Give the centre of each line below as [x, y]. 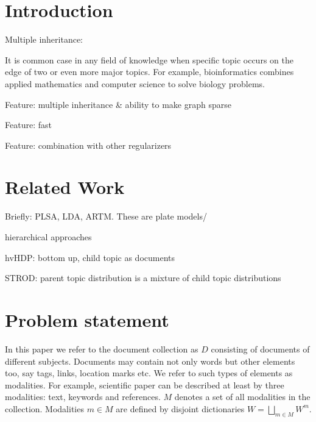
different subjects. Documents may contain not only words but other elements [150, 361]
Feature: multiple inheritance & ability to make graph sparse [118, 104]
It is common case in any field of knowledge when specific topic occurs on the [149, 59]
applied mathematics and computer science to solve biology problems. [135, 83]
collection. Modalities [44, 408]
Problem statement [87, 319]
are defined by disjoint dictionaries [180, 408]
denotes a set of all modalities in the [242, 397]
